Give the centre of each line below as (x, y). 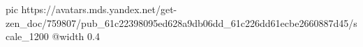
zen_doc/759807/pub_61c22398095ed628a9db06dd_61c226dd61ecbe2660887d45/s (181, 22)
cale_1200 (27, 36)
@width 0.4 (76, 36)
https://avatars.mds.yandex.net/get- (99, 9)
